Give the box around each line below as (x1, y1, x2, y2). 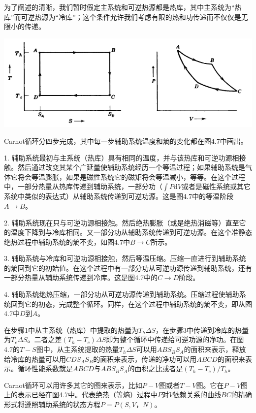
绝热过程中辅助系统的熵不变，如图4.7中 (4, 236, 130, 247)
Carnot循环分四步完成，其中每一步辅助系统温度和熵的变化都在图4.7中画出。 (4, 135, 248, 146)
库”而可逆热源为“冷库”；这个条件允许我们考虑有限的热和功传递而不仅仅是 (4, 11, 241, 22)
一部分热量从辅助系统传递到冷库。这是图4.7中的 (4, 272, 158, 283)
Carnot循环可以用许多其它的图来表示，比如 (4, 380, 142, 390)
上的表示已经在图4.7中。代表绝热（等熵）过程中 (4, 389, 158, 400)
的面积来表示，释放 (184, 344, 246, 354)
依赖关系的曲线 (173, 389, 222, 400)
